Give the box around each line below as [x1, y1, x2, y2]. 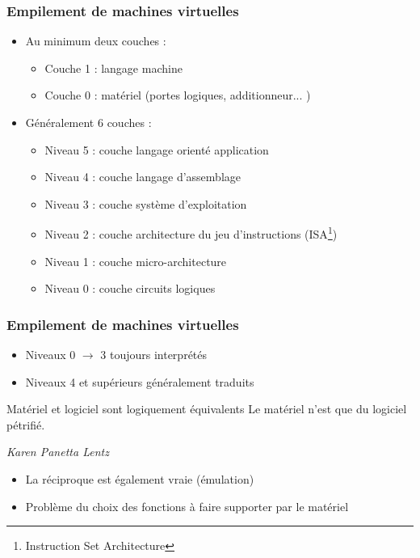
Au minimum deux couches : [25, 32, 166, 49]
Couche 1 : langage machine [44, 59, 183, 76]
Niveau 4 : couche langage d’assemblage [44, 168, 241, 185]
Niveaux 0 [25, 346, 76, 363]
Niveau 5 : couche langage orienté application [44, 141, 269, 158]
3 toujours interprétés [100, 346, 208, 363]
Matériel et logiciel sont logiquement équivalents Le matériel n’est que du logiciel [6, 400, 407, 417]
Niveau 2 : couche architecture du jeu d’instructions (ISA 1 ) [44, 223, 338, 243]
